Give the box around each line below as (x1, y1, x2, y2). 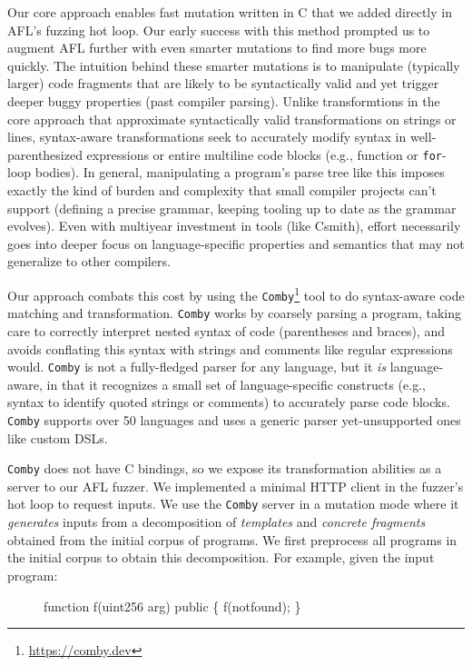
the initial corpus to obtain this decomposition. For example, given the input (7, 548, 435, 567)
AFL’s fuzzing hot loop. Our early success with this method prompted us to (7, 20, 430, 39)
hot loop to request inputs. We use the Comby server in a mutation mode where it (7, 494, 459, 513)
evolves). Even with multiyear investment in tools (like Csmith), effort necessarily (7, 216, 461, 235)
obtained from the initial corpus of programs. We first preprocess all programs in (7, 530, 457, 549)
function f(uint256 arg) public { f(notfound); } (44, 596, 301, 615)
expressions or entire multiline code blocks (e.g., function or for (86, 144, 443, 164)
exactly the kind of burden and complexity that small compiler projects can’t (7, 181, 437, 199)
